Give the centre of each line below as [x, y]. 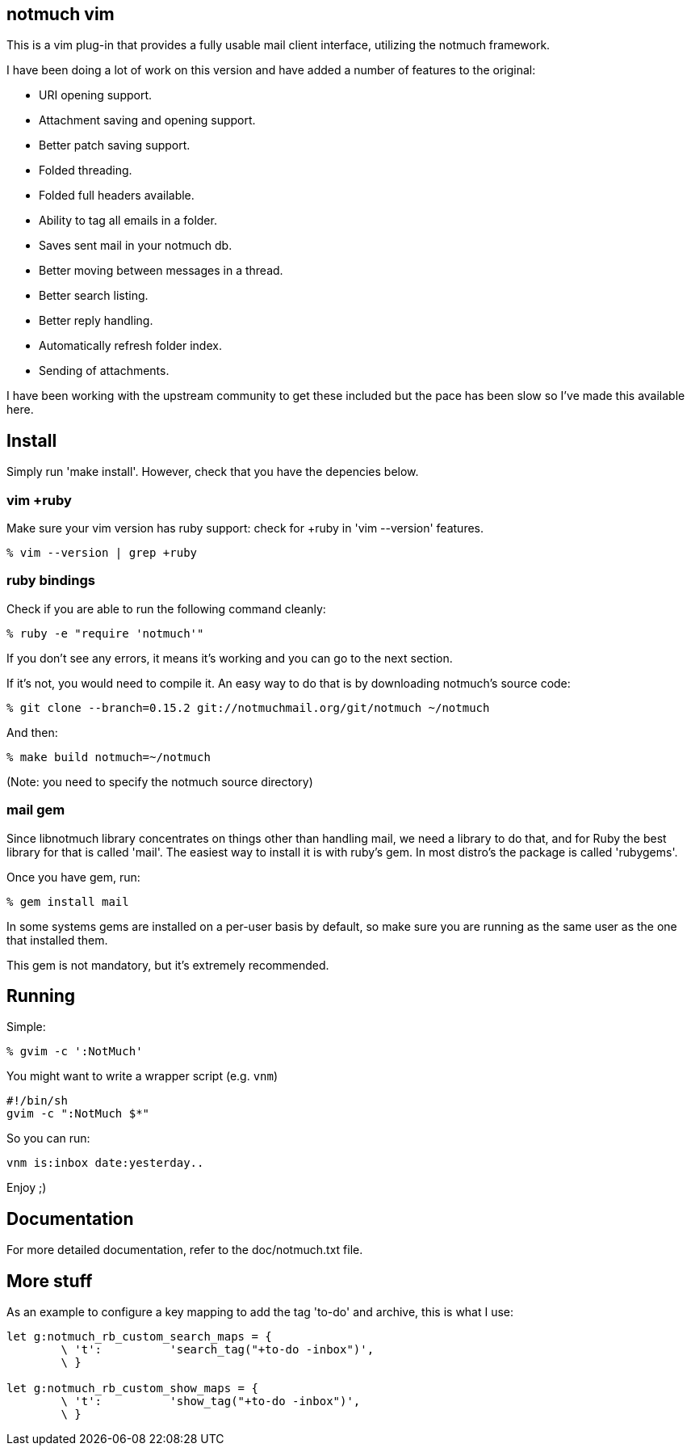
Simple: [26, 1027]
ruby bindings [51, 581]
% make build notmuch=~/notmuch [109, 757]
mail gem [36, 810]
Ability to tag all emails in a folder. [128, 221]
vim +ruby [39, 500]
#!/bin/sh [37, 1101]
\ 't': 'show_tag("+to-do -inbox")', [211, 1401]
